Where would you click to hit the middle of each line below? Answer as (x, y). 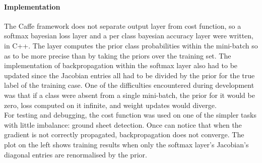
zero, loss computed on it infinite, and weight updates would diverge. (110, 105)
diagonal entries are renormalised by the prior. (76, 154)
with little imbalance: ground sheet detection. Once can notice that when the (123, 124)
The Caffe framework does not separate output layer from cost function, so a (123, 25)
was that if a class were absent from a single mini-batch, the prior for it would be (129, 95)
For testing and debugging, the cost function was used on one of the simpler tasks (130, 115)
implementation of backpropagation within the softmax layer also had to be (121, 65)
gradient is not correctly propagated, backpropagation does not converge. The (124, 134)
